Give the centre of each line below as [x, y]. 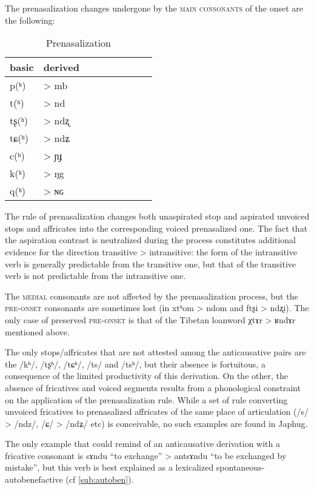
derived [61, 67]
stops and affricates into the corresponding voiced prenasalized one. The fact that [156, 228]
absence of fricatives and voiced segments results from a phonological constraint [153, 387]
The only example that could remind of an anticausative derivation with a [143, 444]
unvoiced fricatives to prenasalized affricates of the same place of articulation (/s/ [157, 411]
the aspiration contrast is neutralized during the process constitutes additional [150, 240]
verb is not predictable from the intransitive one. [95, 276]
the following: [30, 20]
